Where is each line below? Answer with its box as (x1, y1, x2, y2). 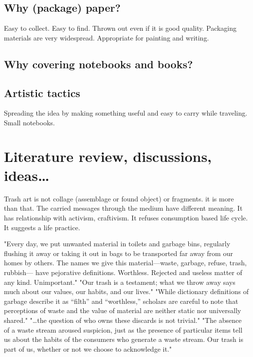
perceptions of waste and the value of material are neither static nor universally (4, 305, 241, 316)
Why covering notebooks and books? (4, 56, 193, 71)
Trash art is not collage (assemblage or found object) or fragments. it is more (4, 193, 234, 203)
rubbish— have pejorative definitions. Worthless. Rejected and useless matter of (4, 267, 242, 278)
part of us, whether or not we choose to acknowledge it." (4, 343, 172, 354)
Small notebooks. (4, 117, 55, 127)
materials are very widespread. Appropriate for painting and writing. (4, 32, 209, 42)
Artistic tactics (4, 85, 80, 100)
